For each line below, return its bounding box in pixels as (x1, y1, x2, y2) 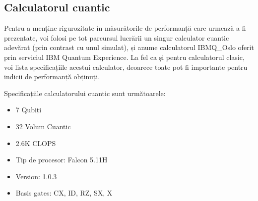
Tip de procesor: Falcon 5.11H (15, 154, 108, 165)
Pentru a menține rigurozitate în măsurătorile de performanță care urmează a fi (4, 23, 246, 33)
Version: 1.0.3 (15, 171, 57, 181)
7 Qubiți (15, 104, 42, 115)
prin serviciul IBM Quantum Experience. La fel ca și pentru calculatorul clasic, (4, 51, 245, 62)
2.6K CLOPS (15, 138, 56, 148)
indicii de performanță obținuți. (4, 71, 100, 82)
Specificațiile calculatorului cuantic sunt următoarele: (4, 88, 166, 98)
